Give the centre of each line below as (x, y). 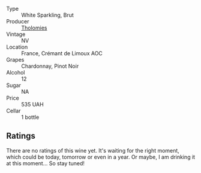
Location (17, 47)
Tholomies (34, 28)
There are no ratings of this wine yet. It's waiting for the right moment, (93, 150)
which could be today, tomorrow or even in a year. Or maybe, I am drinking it (101, 157)
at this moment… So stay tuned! (46, 163)
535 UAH (32, 104)
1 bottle (30, 117)
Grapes (15, 60)
